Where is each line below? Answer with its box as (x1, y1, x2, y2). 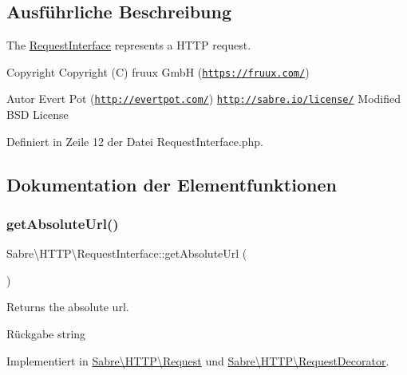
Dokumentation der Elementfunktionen (6, 172, 337, 196)
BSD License (6, 106, 69, 123)
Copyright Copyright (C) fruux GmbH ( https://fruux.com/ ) (6, 63, 310, 80)
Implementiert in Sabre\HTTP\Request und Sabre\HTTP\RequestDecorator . (6, 352, 389, 369)
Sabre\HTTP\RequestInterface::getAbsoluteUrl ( (6, 245, 247, 262)
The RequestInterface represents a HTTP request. (6, 37, 251, 53)
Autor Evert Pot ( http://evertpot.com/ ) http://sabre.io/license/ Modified (6, 90, 401, 107)
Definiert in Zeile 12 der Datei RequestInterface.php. (6, 132, 263, 149)
